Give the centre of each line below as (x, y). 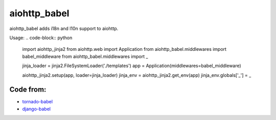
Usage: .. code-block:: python (41, 38)
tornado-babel (38, 102)
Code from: (28, 90)
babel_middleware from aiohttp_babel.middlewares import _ (85, 56)
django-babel (37, 109)
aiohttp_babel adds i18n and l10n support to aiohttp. (64, 28)
